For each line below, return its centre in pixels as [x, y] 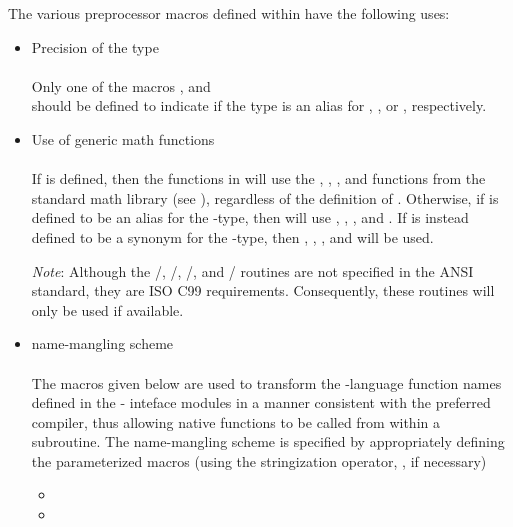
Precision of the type [95, 46]
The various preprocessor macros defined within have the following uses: [229, 13]
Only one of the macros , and [121, 85]
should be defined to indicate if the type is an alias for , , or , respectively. [259, 105]
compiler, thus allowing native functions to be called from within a [235, 421]
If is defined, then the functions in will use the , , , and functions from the [258, 178]
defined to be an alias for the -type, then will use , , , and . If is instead [250, 217]
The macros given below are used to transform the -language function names [266, 382]
